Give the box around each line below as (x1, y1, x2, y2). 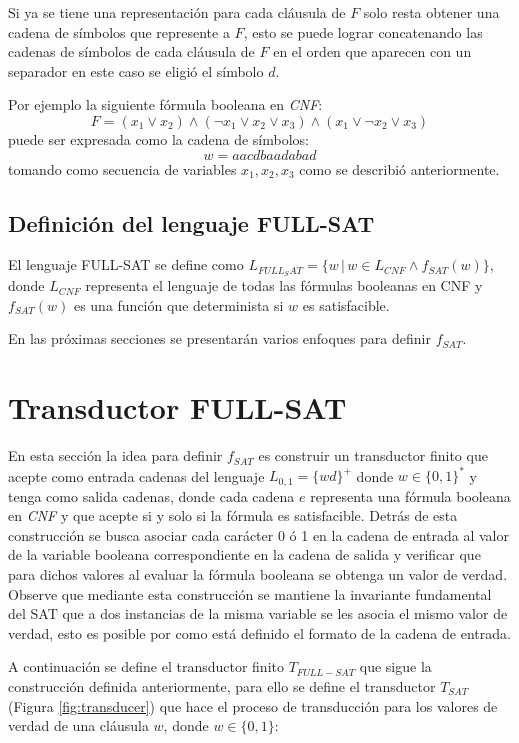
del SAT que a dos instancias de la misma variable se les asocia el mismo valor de (8, 603, 508, 624)
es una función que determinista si (73, 294, 284, 315)
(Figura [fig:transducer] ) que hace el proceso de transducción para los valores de (8, 695, 498, 716)
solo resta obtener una (363, 2, 500, 22)
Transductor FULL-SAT (8, 387, 347, 428)
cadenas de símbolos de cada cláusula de (8, 41, 255, 62)
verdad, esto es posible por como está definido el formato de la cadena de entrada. (8, 622, 511, 643)
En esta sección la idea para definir (8, 445, 223, 466)
